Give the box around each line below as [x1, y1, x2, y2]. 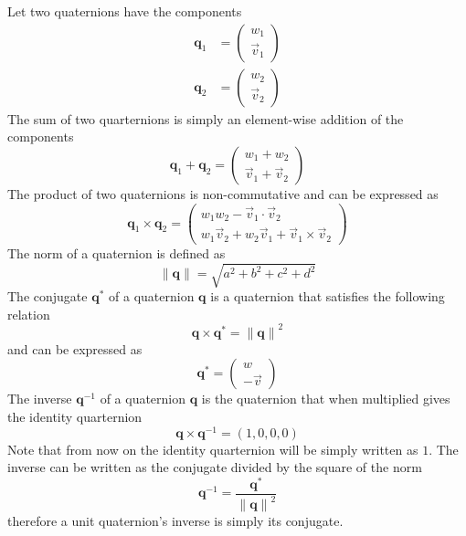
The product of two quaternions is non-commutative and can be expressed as [7, 184, 439, 203]
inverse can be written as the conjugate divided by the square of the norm [7, 457, 422, 477]
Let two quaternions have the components [7, 2, 242, 20]
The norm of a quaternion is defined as [7, 243, 226, 262]
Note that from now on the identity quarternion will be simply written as [7, 439, 418, 458]
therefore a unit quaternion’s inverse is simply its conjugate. [7, 511, 344, 531]
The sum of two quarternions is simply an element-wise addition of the [7, 109, 404, 128]
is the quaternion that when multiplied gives [201, 389, 450, 408]
